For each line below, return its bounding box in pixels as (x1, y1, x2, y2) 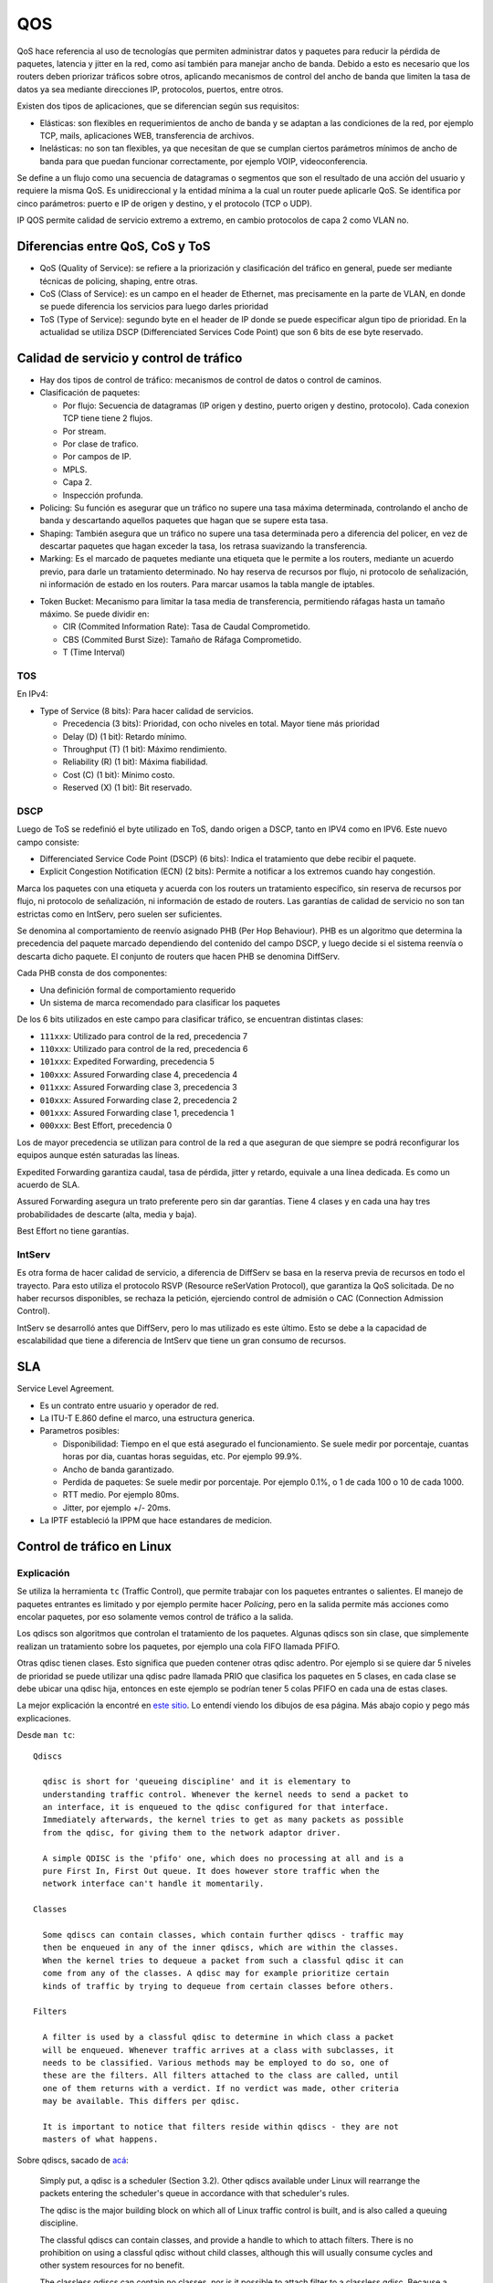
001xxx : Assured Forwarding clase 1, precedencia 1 (39, 1108, 235, 1119)
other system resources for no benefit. (39, 2260, 185, 2271)
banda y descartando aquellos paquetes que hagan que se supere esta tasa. (39, 515, 329, 526)
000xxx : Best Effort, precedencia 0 (39, 1120, 173, 1131)
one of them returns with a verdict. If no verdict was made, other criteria (42, 2083, 399, 2093)
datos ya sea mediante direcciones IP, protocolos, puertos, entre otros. (16, 83, 284, 95)
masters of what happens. (42, 2134, 159, 2145)
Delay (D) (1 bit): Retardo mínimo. (62, 731, 187, 742)
